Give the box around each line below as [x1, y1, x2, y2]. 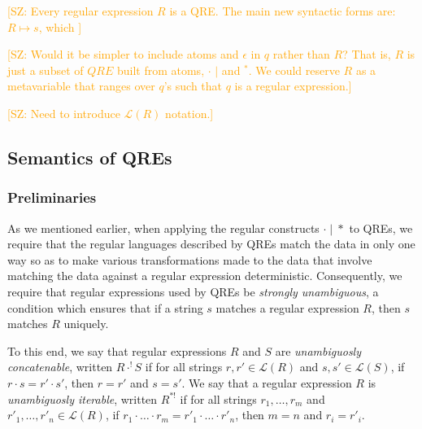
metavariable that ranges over [7, 77, 155, 94]
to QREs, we [349, 219, 413, 236]
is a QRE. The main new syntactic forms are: [169, 2, 396, 19]
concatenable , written [7, 358, 113, 375]
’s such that [163, 77, 223, 94]
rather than [272, 46, 330, 63]
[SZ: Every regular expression [7, 2, 154, 19]
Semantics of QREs [7, 144, 172, 169]
